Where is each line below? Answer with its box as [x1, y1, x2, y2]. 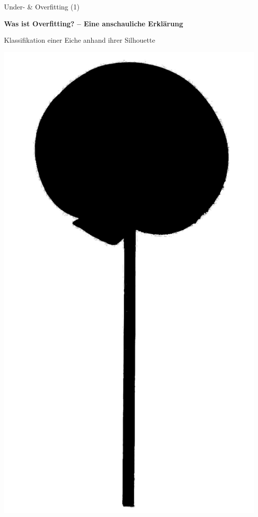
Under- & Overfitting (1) [4, 1, 80, 11]
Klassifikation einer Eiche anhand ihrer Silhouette [4, 35, 155, 45]
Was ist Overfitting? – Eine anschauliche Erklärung [4, 18, 183, 28]
